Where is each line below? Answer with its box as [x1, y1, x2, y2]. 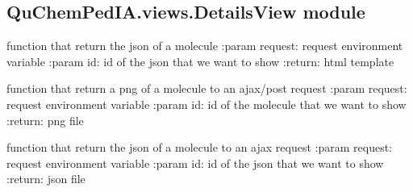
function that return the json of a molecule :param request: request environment [6, 37, 403, 54]
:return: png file [6, 111, 84, 128]
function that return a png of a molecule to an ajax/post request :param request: [6, 80, 407, 97]
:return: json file [6, 170, 86, 187]
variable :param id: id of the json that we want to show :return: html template [6, 52, 394, 69]
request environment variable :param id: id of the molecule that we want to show [6, 95, 407, 112]
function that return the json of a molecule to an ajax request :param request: [6, 139, 393, 156]
